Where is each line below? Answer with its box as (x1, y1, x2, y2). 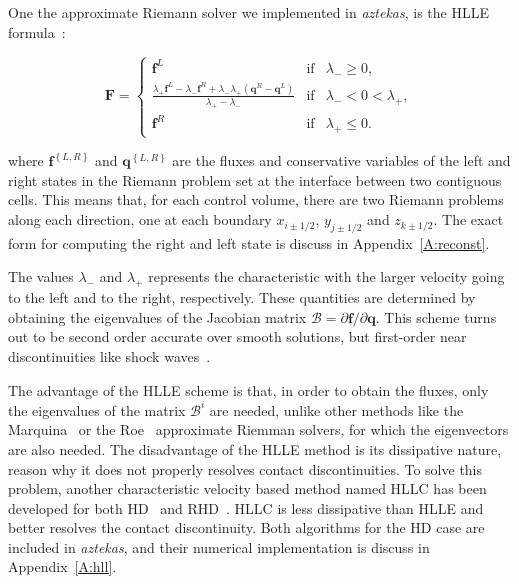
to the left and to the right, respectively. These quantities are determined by (8, 287, 476, 308)
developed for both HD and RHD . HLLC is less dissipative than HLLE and (8, 497, 484, 518)
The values (8, 266, 74, 287)
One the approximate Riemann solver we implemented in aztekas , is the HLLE (8, 2, 490, 22)
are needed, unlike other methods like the (209, 399, 464, 420)
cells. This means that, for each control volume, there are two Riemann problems (8, 189, 504, 210)
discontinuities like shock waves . (8, 346, 211, 367)
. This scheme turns (375, 306, 497, 327)
